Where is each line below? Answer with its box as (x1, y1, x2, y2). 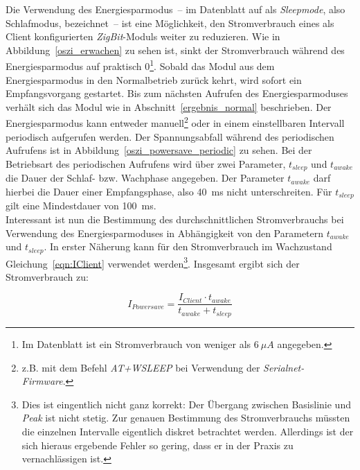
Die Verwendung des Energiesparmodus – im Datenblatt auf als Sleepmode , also (6, 2, 345, 16)
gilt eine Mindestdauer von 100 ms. (6, 198, 156, 213)
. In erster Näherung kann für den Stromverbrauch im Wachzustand (44, 239, 332, 254)
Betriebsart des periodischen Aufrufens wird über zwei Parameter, (6, 156, 286, 171)
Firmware (21, 374, 63, 388)
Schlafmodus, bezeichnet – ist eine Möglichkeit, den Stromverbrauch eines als (6, 15, 334, 30)
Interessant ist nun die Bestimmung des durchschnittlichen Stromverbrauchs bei (6, 211, 344, 226)
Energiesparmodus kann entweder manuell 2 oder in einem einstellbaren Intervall (6, 114, 345, 130)
